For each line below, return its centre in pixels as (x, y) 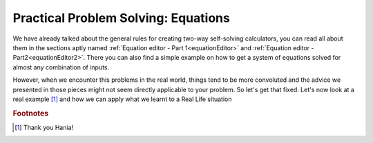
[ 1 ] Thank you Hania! (44, 127)
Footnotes (31, 113)
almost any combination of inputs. (61, 67)
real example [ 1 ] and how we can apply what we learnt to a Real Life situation (122, 99)
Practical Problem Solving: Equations (122, 18)
